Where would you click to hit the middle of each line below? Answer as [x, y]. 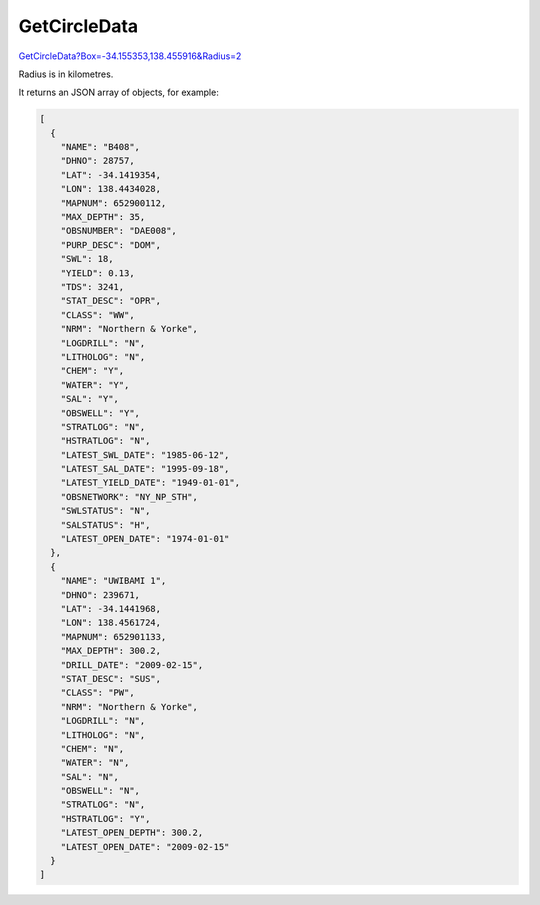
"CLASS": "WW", [97, 314]
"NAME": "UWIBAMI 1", [113, 581]
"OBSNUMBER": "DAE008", [118, 231]
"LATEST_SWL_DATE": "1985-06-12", [145, 454]
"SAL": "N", [90, 776]
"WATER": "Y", [95, 384]
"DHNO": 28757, [97, 161]
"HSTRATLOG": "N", [105, 441]
